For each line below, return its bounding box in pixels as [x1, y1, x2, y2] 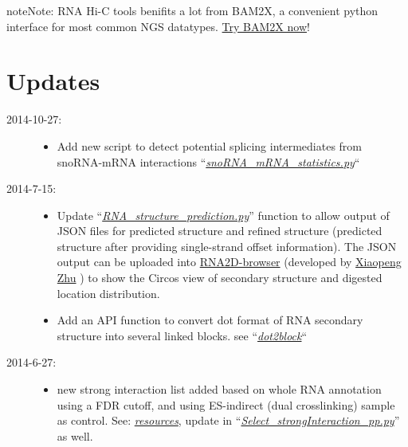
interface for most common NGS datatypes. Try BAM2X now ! [6, 18, 310, 34]
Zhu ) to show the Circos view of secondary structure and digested [57, 269, 382, 286]
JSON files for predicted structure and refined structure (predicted [57, 222, 382, 239]
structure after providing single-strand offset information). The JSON [57, 237, 397, 254]
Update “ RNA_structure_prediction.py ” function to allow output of [57, 206, 390, 223]
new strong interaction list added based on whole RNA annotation [57, 381, 382, 398]
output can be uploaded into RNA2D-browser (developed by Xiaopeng [57, 253, 402, 270]
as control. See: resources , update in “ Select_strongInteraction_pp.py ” [57, 412, 400, 429]
